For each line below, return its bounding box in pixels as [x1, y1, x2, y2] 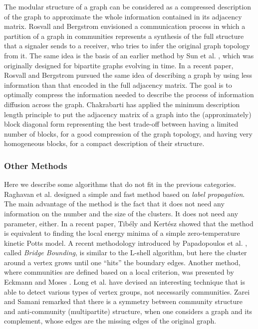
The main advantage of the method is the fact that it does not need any [4, 198, 225, 209]
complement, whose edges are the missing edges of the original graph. [4, 316, 217, 326]
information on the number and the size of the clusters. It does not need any [4, 208, 239, 218]
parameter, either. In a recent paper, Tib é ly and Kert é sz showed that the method [4, 218, 254, 228]
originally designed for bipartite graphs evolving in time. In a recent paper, [4, 60, 234, 70]
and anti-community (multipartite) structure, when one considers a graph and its [4, 306, 253, 316]
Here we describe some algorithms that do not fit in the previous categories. [4, 179, 236, 189]
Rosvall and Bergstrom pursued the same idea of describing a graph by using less [4, 70, 253, 80]
